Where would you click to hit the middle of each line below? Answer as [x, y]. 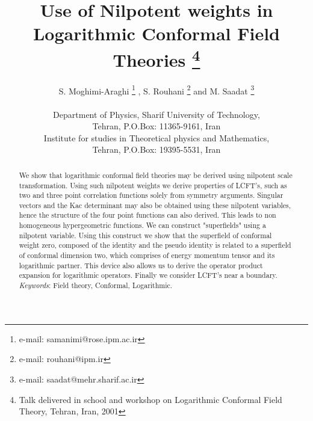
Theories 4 [156, 58]
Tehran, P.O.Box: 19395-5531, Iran [156, 149]
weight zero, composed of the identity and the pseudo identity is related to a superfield [155, 245]
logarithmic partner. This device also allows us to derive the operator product [141, 265]
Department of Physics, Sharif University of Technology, [156, 114]
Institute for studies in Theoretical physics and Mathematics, [156, 137]
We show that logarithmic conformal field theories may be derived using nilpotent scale [156, 175]
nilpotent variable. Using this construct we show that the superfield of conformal [145, 235]
